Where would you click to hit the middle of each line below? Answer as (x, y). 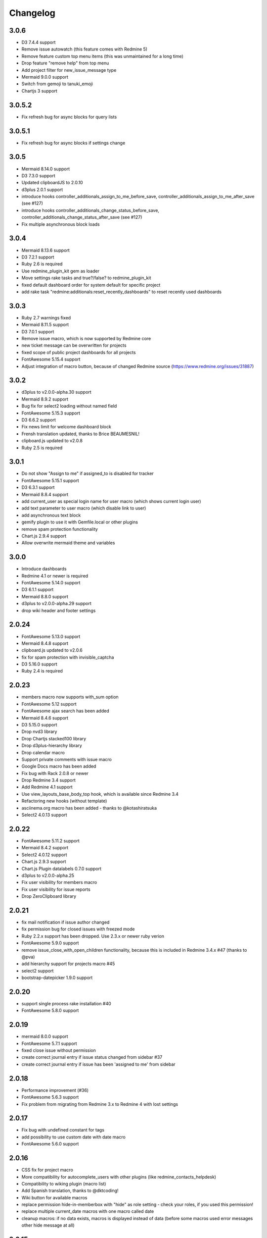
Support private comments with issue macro (67, 759)
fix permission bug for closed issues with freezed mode (78, 929)
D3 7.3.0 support (38, 175)
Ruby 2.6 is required (42, 264)
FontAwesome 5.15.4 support (51, 360)
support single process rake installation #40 (66, 1004)
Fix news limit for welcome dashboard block (66, 427)
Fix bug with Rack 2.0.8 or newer (55, 773)
